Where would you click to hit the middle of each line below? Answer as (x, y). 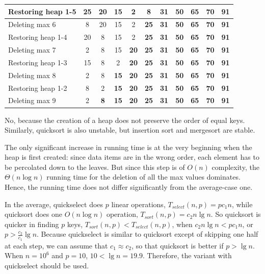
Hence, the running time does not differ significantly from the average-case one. (129, 187)
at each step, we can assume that (56, 245)
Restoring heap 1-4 (38, 37)
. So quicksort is (236, 214)
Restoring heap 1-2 (38, 88)
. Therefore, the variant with (187, 255)
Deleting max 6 (32, 24)
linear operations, (138, 204)
